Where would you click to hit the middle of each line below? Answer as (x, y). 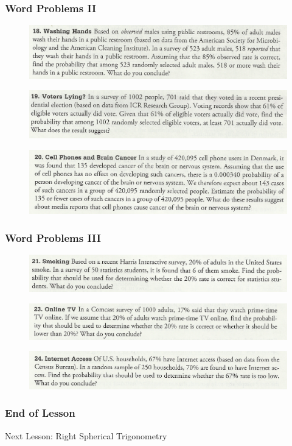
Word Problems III (53, 237)
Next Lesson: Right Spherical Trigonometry (86, 435)
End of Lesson (40, 413)
